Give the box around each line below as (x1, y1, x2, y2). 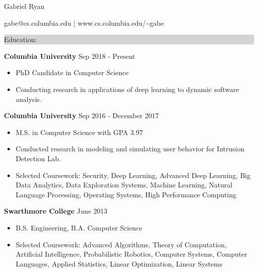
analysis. (15, 93, 42, 104)
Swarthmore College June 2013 (4, 206, 108, 216)
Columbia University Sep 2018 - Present (4, 50, 135, 61)
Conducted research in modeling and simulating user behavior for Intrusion (15, 143, 245, 154)
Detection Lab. (15, 153, 61, 163)
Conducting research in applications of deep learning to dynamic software (15, 84, 239, 94)
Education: (4, 34, 37, 45)
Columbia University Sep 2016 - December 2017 (4, 110, 159, 121)
